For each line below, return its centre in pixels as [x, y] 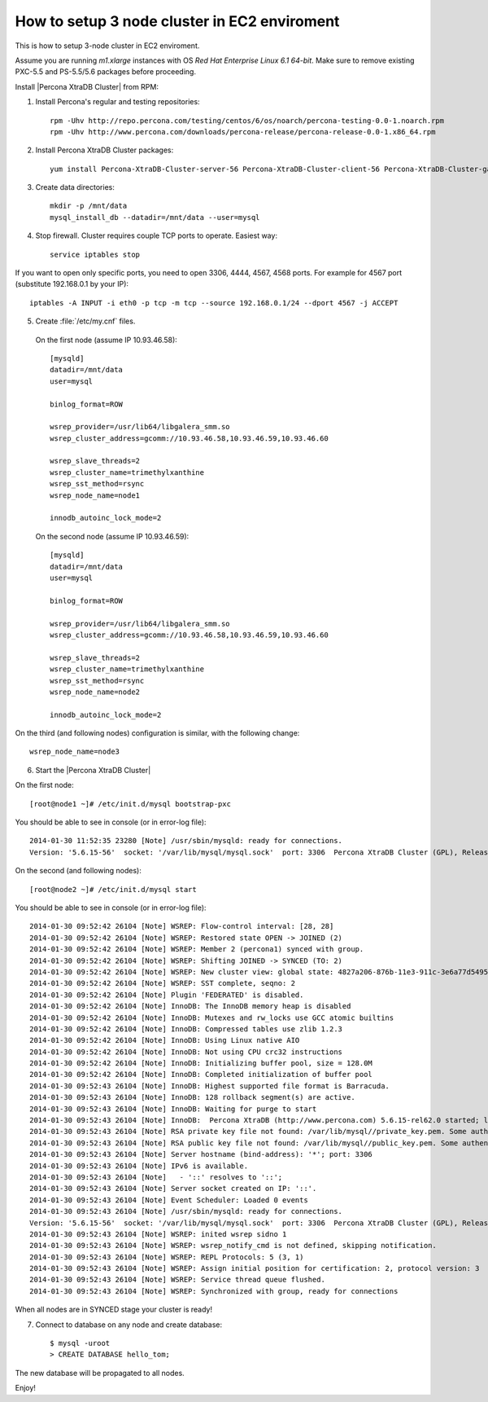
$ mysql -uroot [80, 1343]
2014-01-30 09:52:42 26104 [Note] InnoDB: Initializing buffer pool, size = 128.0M [201, 1064]
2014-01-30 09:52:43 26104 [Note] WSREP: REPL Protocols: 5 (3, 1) [167, 1257]
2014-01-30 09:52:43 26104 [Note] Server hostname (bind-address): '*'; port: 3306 [201, 1154]
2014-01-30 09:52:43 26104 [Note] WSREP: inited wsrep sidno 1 [158, 1234]
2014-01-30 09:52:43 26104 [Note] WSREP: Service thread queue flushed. [177, 1280]
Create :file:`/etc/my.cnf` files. [85, 321]
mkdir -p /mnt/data [89, 206]
